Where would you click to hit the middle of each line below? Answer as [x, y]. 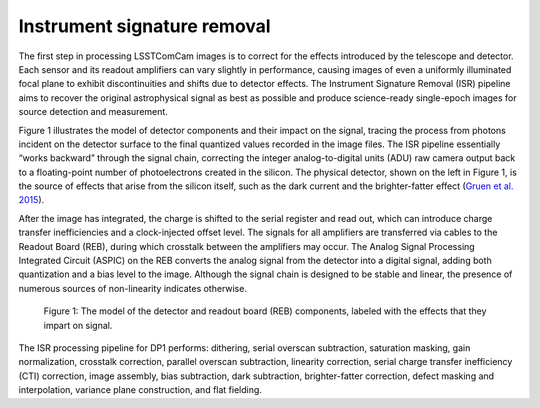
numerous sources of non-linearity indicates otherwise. [132, 288]
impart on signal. [78, 325]
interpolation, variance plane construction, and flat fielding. [140, 390]
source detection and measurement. [93, 112]
